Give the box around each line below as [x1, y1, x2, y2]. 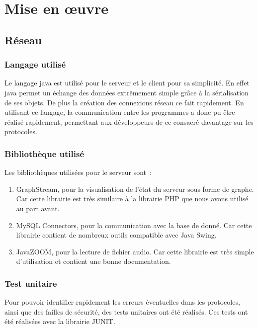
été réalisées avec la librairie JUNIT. [4, 316, 115, 327]
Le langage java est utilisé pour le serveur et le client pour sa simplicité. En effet [4, 78, 250, 88]
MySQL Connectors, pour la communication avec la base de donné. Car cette [16, 220, 252, 230]
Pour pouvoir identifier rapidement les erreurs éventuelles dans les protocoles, [4, 297, 240, 307]
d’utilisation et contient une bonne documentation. [16, 256, 171, 266]
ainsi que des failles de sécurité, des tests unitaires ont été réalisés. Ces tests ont [4, 306, 248, 317]
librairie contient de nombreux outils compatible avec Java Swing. [16, 230, 217, 240]
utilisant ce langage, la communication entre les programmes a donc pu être [4, 107, 235, 117]
